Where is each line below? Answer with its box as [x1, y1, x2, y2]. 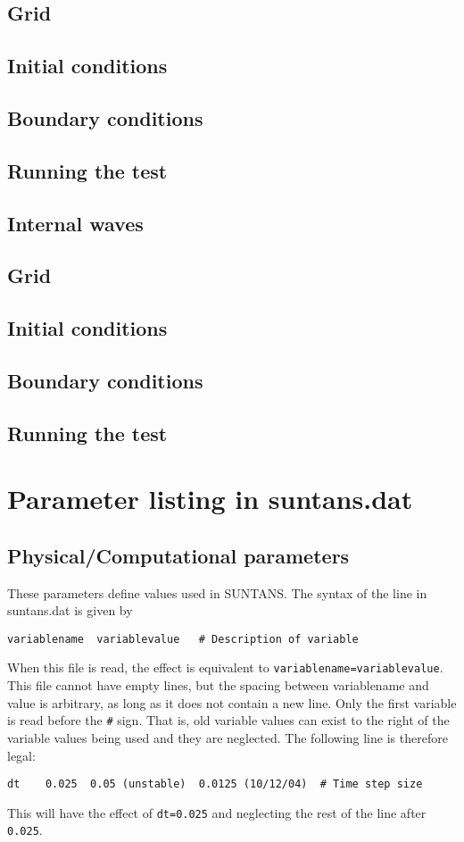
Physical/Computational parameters [7, 541, 350, 569]
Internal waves [7, 209, 144, 237]
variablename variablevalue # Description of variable [7, 632, 359, 646]
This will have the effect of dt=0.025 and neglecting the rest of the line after [7, 803, 427, 821]
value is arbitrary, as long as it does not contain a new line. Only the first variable [7, 693, 457, 712]
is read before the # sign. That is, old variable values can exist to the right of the [7, 711, 450, 729]
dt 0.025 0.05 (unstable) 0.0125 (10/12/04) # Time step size [7, 778, 423, 791]
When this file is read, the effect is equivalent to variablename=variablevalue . [7, 658, 443, 677]
